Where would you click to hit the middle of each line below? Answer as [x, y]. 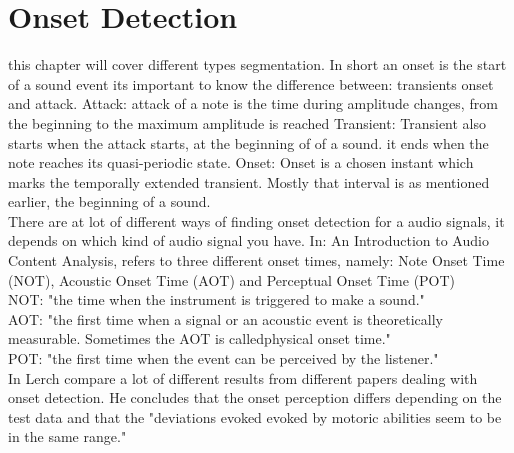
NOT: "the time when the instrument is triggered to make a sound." [216, 299]
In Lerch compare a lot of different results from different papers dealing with [243, 377]
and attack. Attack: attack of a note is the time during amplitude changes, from [253, 103]
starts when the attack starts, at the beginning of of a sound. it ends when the [248, 142]
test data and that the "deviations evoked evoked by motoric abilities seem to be [255, 416]
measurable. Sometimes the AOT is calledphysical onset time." [199, 338]
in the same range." [67, 436]
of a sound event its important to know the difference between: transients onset [251, 83]
